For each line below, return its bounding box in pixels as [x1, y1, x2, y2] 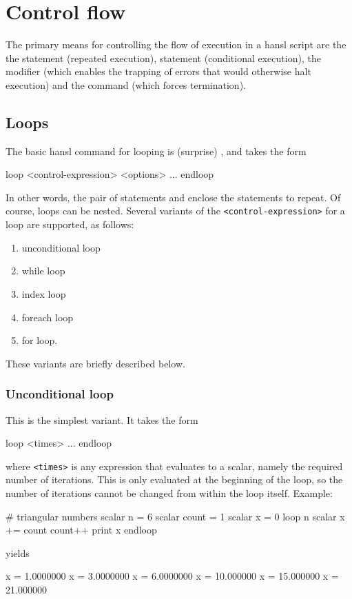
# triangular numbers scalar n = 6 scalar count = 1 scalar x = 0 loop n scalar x [6, 509, 345, 523]
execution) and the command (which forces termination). [6, 77, 246, 92]
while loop [21, 263, 65, 278]
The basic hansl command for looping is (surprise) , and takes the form [6, 143, 307, 158]
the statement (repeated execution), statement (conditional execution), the [6, 50, 321, 65]
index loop [21, 286, 66, 301]
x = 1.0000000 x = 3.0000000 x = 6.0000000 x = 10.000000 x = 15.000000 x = [6, 569, 339, 583]
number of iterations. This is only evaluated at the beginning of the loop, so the [6, 472, 343, 487]
